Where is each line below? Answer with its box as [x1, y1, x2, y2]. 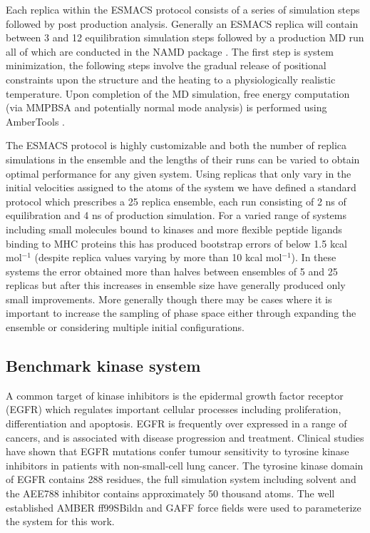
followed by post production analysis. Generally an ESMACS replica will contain [6, 16, 359, 31]
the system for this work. [6, 514, 115, 529]
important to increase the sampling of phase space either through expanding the [6, 305, 356, 320]
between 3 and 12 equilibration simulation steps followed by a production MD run [6, 30, 364, 45]
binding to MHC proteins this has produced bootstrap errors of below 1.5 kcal [6, 235, 347, 250]
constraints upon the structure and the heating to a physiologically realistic [6, 71, 336, 86]
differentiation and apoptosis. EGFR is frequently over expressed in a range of [6, 416, 347, 431]
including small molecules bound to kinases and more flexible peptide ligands [6, 221, 342, 236]
